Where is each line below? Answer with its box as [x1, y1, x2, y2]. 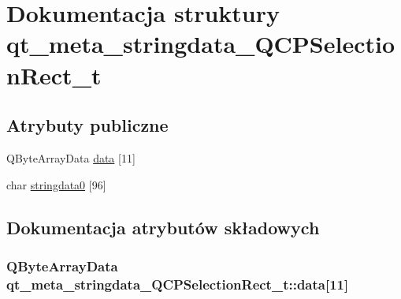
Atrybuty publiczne [6, 113, 169, 137]
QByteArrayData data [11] [6, 149, 136, 166]
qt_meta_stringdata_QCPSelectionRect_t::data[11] [6, 274, 349, 293]
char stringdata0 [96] [6, 176, 106, 192]
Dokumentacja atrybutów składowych [6, 215, 320, 239]
